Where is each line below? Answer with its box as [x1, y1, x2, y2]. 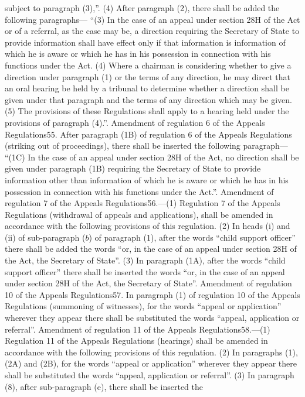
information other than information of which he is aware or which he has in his [5, 173, 289, 186]
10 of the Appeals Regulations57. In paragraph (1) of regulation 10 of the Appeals [5, 288, 300, 300]
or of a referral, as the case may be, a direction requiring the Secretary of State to [5, 25, 300, 37]
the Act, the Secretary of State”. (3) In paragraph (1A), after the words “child [5, 254, 286, 266]
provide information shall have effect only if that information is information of [5, 36, 286, 48]
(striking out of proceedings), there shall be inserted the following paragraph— [5, 139, 288, 152]
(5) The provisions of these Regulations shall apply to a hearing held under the [5, 105, 289, 117]
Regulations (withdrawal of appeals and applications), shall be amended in [5, 208, 273, 220]
